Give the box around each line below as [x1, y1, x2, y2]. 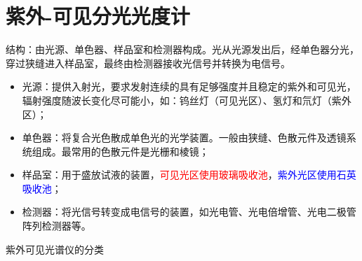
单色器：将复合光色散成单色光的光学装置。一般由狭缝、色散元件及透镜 [22, 130, 347, 145]
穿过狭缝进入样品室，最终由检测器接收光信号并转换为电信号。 [6, 55, 290, 70]
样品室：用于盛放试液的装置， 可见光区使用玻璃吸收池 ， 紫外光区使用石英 [22, 167, 356, 182]
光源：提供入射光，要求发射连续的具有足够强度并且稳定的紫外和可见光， [22, 79, 356, 94]
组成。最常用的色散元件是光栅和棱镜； [32, 143, 209, 158]
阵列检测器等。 [22, 218, 91, 233]
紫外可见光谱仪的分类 [6, 241, 104, 256]
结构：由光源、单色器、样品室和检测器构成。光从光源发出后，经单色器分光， [6, 42, 359, 57]
